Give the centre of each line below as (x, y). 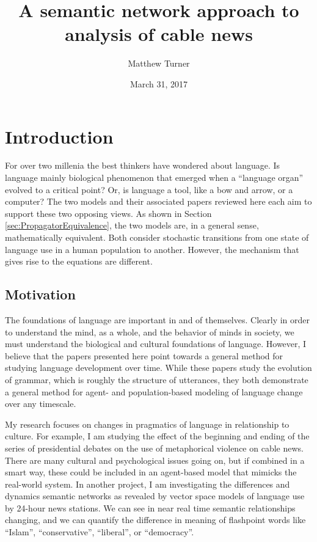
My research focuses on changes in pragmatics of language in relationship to (147, 424)
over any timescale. (41, 404)
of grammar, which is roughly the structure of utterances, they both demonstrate (157, 379)
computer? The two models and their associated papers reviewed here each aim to (158, 201)
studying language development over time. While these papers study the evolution (158, 368)
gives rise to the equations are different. (79, 261)
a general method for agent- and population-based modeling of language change (154, 391)
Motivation (40, 294)
